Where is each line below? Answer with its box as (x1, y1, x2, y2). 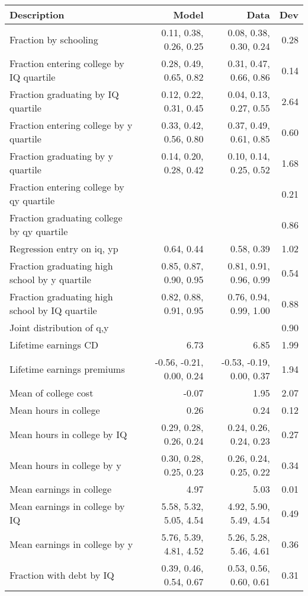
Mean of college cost (9, 386, 94, 400)
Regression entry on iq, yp (9, 242, 118, 255)
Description (9, 8, 65, 21)
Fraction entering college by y (9, 118, 133, 132)
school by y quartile (9, 272, 91, 286)
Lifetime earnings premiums (9, 362, 125, 376)
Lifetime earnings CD (9, 338, 98, 351)
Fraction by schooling (9, 32, 98, 46)
